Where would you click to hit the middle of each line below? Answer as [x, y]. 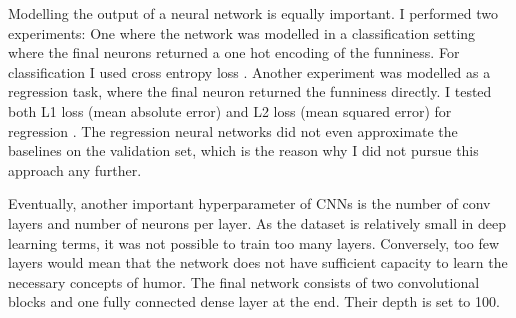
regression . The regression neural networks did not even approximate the [233, 130]
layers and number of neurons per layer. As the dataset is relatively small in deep [257, 222]
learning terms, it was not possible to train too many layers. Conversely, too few [254, 242]
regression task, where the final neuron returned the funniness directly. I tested [250, 91]
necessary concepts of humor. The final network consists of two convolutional [244, 281]
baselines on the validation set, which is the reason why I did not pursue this [243, 150]
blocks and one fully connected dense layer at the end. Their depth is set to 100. [254, 301]
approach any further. [75, 169]
